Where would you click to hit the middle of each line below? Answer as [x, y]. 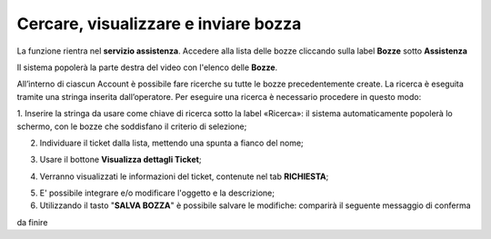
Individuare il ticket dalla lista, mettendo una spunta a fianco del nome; [171, 143]
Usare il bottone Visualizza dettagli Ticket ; [120, 160]
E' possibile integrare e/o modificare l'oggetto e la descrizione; [157, 193]
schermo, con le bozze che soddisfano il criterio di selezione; [132, 126]
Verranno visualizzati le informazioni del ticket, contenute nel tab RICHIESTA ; [184, 176]
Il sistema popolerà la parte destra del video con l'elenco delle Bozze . [147, 67]
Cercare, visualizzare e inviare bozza [159, 24]
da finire [32, 222]
